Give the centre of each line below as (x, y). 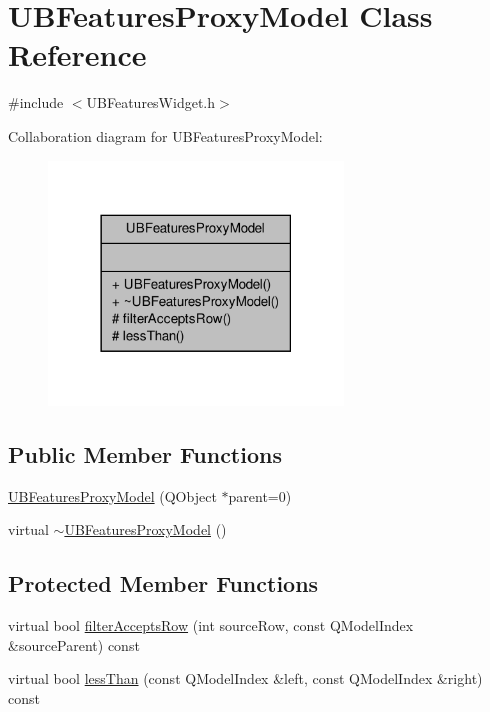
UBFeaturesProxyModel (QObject (112, 495)
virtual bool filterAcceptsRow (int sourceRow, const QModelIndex (211, 625)
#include (36, 102)
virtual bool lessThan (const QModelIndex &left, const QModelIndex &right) (245, 678)
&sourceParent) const (74, 644)
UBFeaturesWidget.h (151, 102)
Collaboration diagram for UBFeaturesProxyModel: (165, 135)
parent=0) (260, 495)
